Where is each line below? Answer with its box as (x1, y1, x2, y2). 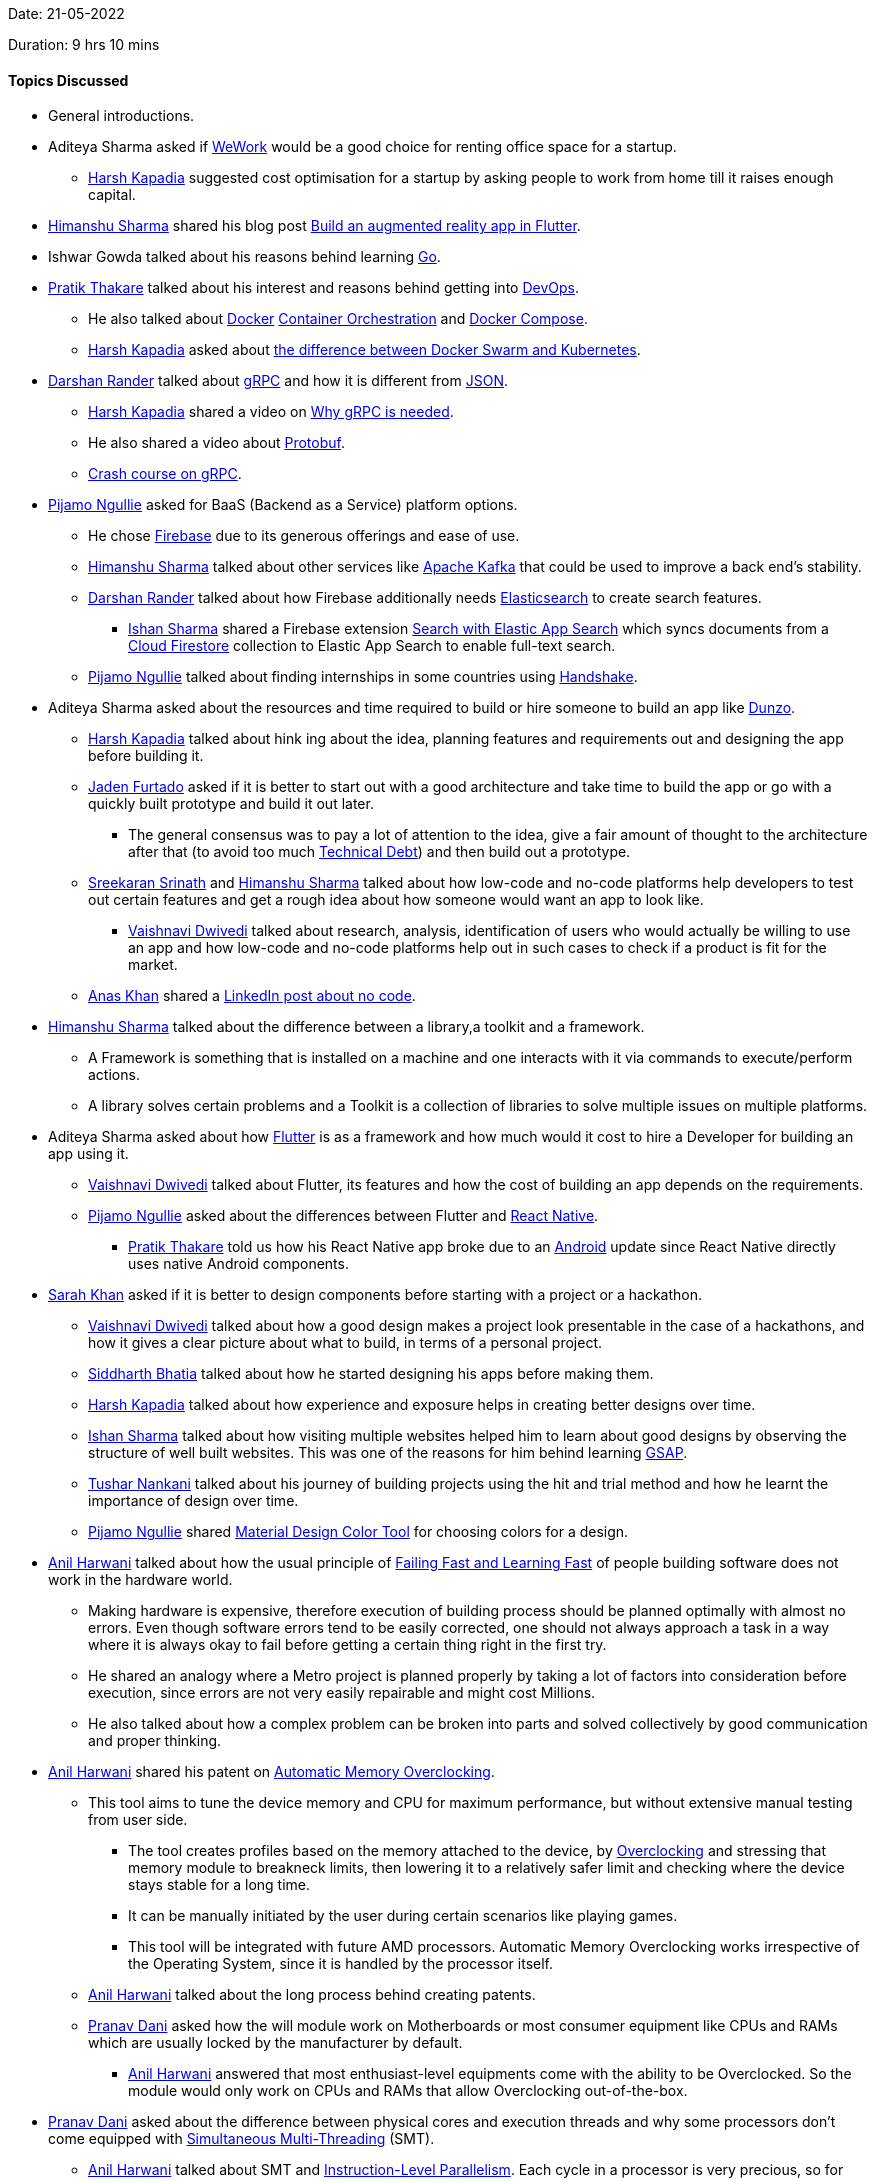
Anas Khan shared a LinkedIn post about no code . (88, 987, 416, 1005)
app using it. (48, 1145, 129, 1163)
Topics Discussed (8, 71, 129, 89)
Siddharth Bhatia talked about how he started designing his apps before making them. (88, 1365, 654, 1383)
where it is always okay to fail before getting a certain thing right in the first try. (88, 1636, 607, 1654)
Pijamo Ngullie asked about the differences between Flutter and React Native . (88, 1207, 599, 1225)
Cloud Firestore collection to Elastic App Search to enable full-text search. (128, 637, 616, 655)
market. (128, 956, 178, 974)
